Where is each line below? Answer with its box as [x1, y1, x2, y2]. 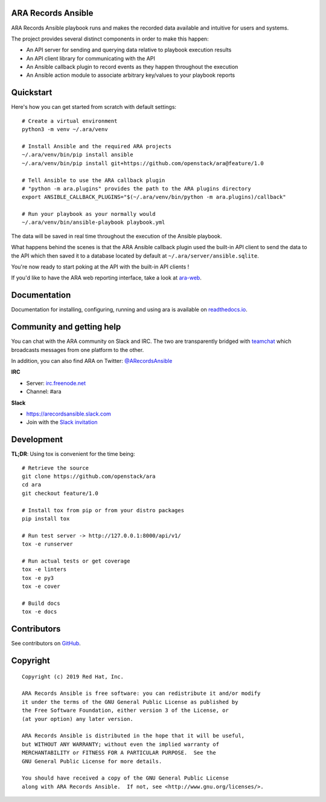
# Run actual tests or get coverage [22, 557, 130, 564]
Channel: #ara [26, 388, 62, 396]
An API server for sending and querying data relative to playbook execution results [26, 46, 232, 54]
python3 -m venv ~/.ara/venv [22, 126, 108, 133]
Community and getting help [11, 322, 121, 332]
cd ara [22, 481, 42, 488]
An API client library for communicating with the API [26, 54, 155, 62]
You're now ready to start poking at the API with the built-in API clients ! [11, 263, 190, 270]
